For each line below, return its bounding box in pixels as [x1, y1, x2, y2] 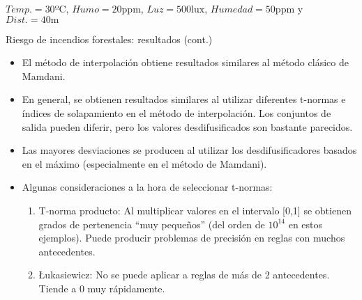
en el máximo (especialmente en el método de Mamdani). [22, 156, 267, 171]
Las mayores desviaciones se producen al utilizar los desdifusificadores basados [22, 143, 357, 157]
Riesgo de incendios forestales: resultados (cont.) [6, 31, 213, 46]
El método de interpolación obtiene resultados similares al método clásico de [22, 55, 349, 70]
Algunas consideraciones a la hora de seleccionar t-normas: [22, 180, 273, 194]
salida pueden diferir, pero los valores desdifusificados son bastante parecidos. [22, 119, 353, 134]
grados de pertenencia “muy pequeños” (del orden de [38, 216, 265, 231]
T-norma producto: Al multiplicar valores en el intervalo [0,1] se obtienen [38, 203, 352, 217]
